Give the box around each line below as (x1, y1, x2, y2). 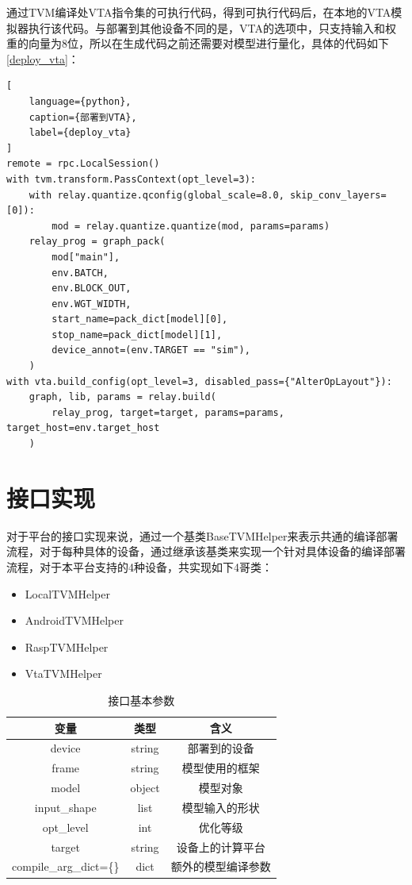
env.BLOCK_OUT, (51, 283, 132, 294)
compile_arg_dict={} (12, 858, 120, 875)
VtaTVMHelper (25, 665, 102, 682)
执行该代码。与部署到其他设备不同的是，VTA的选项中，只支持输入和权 (28, 19, 396, 36)
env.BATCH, (51, 267, 109, 279)
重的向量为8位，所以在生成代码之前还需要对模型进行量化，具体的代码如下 (6, 35, 389, 52)
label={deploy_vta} (29, 127, 132, 139)
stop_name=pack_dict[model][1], (51, 329, 223, 341)
